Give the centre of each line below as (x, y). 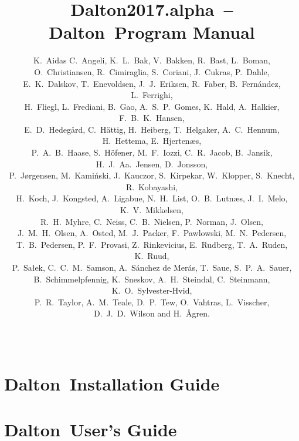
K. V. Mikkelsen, (152, 210)
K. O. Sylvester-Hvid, (152, 290)
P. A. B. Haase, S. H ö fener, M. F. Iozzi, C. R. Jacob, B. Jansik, (152, 152)
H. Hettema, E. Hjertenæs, (152, 141)
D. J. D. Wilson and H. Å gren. (152, 313)
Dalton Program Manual (152, 32)
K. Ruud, (152, 256)
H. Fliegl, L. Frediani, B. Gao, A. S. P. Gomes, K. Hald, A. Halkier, (152, 106)
